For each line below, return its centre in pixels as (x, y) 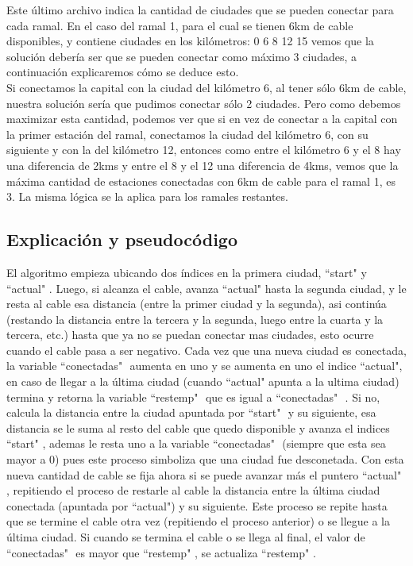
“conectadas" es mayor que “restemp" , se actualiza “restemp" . (161, 552)
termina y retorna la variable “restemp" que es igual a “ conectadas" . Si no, (193, 397)
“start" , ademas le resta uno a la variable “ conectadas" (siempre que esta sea (196, 443)
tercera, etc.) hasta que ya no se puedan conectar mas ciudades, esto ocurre (190, 335)
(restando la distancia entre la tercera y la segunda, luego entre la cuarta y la (195, 319)
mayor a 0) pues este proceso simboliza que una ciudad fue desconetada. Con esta (205, 459)
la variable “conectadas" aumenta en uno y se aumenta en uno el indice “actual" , (205, 366)
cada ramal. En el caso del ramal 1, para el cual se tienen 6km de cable (180, 25)
